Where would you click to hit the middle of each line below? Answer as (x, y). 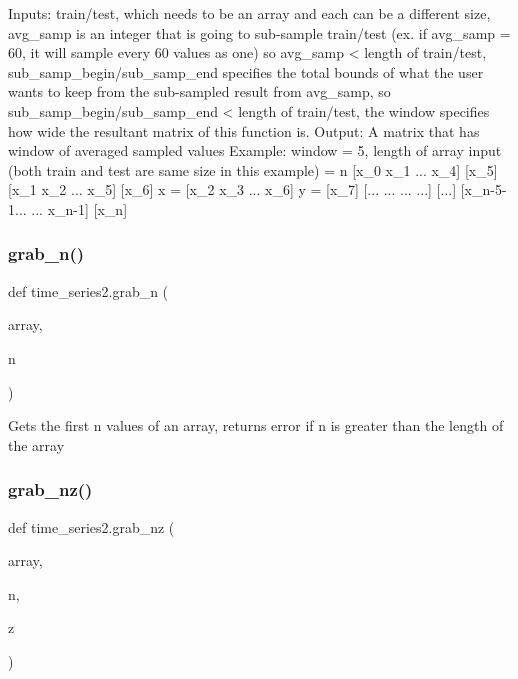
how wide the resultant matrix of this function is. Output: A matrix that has (244, 130)
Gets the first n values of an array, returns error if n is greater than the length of (256, 425)
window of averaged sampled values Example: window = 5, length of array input (255, 150)
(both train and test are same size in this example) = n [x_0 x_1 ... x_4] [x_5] (253, 169)
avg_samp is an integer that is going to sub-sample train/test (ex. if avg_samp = (259, 32)
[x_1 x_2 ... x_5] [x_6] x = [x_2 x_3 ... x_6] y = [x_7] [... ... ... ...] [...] (232, 189)
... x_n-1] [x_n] (79, 208)
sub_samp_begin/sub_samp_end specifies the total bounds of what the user (246, 71)
